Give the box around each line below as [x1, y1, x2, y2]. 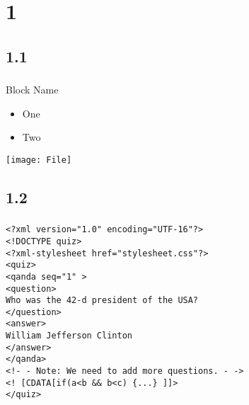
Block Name [6, 82, 59, 97]
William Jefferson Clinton [6, 331, 132, 341]
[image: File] [6, 154, 72, 165]
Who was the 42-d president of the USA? [6, 295, 199, 306]
